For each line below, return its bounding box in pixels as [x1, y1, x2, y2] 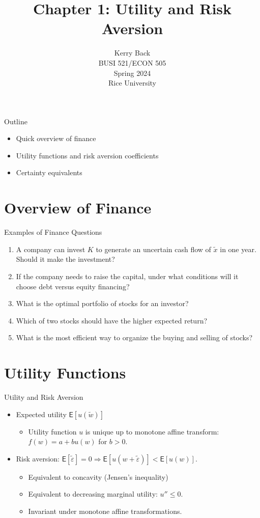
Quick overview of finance [16, 133, 96, 144]
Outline [4, 116, 27, 126]
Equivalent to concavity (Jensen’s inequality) [28, 471, 168, 482]
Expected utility [16, 408, 67, 419]
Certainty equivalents [16, 167, 82, 178]
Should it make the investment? [16, 254, 115, 264]
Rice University [108, 77, 157, 88]
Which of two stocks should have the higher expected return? [16, 315, 208, 325]
